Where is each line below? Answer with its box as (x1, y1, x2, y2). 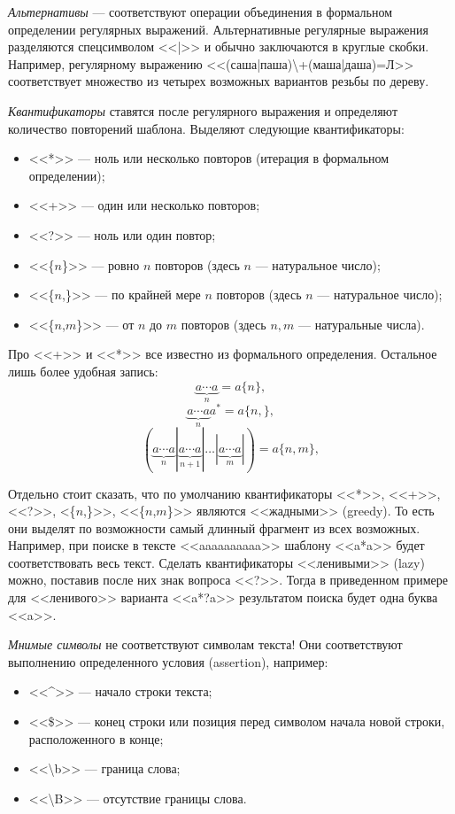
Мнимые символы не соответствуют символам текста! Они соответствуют (8, 635, 403, 654)
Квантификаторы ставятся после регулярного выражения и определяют (8, 101, 398, 120)
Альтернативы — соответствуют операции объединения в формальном (8, 3, 392, 20)
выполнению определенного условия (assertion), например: (8, 652, 328, 671)
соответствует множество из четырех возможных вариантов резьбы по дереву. (8, 72, 429, 90)
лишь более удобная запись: (8, 361, 158, 380)
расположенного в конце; (28, 729, 164, 748)
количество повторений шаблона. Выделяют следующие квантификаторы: (8, 119, 405, 137)
